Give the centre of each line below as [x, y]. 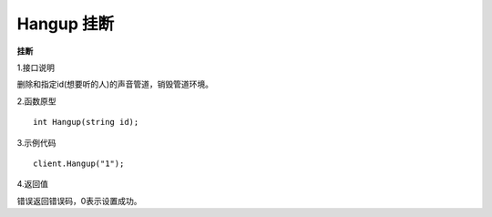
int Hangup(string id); [86, 122]
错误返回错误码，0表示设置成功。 [79, 201]
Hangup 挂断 [66, 24]
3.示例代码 [36, 142]
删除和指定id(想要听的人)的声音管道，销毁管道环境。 [115, 84]
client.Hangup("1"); [79, 163]
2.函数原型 [36, 101]
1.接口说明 [36, 67]
